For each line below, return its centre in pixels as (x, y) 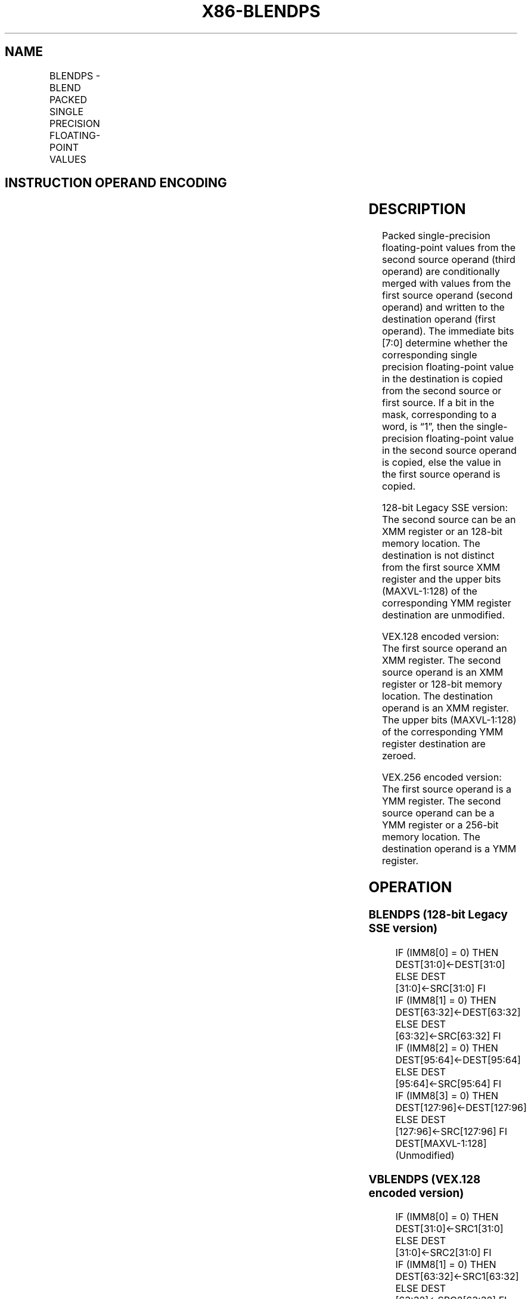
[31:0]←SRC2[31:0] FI (443, 1253)
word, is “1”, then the (428, 427)
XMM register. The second (441, 661)
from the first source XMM (441, 567)
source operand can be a (438, 813)
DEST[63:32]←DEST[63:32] (458, 1012)
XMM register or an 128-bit (442, 532)
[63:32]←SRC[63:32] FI (448, 1036)
